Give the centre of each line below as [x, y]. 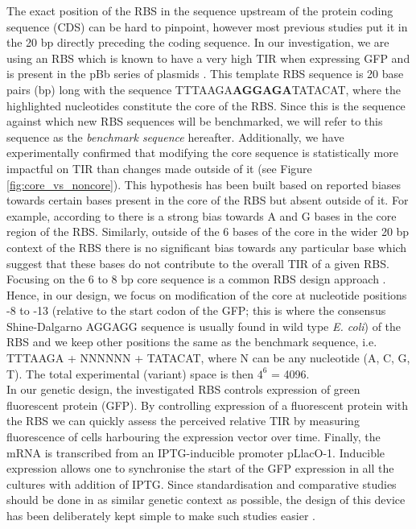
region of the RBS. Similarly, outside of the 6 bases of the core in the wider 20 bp [208, 231]
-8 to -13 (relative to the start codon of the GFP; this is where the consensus [196, 310]
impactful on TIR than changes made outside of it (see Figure [159, 168]
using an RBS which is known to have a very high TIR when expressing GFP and [208, 58]
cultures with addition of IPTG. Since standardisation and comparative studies [202, 484]
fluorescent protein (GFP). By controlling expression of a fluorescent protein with [208, 405]
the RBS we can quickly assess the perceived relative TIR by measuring [183, 421]
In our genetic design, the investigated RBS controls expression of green [183, 389]
